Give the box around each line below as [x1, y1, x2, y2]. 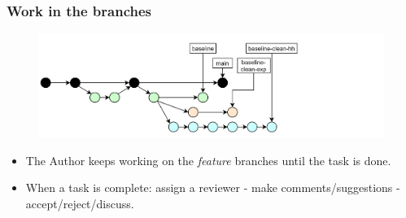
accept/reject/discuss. [25, 195, 134, 212]
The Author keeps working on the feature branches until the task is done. [25, 151, 391, 168]
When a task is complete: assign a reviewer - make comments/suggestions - [25, 179, 400, 196]
